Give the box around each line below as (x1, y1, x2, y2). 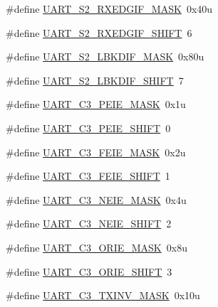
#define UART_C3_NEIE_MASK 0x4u (6, 192, 187, 207)
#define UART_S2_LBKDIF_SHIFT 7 (6, 72, 184, 87)
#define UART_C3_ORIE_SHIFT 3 (6, 264, 172, 279)
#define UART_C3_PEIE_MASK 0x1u (6, 97, 186, 112)
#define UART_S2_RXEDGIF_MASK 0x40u (6, 1, 213, 16)
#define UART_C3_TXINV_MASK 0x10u (6, 288, 200, 303)
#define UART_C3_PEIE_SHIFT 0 (6, 120, 171, 135)
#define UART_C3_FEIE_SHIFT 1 (6, 168, 170, 183)
